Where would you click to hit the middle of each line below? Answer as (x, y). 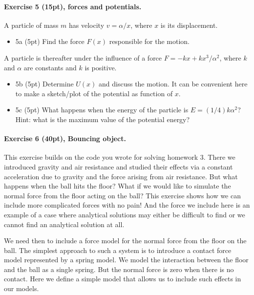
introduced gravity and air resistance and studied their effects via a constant (118, 166)
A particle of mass (31, 25)
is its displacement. (189, 25)
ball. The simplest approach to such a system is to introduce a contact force (118, 250)
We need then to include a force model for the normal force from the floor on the (125, 241)
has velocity (87, 25)
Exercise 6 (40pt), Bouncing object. (65, 138)
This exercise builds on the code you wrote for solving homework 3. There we (120, 157)
